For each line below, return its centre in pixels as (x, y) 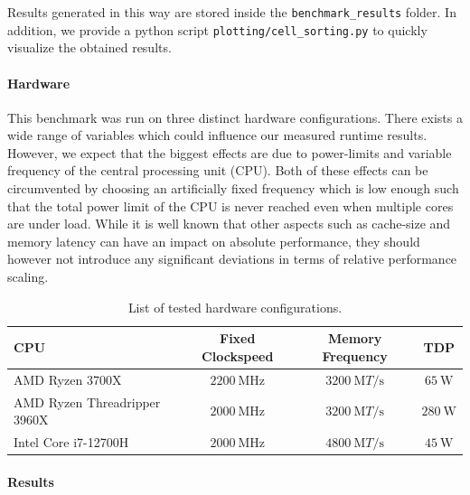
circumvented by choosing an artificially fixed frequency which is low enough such (233, 188)
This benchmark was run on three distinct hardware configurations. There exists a (235, 117)
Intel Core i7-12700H (71, 441)
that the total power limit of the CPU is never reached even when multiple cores (230, 205)
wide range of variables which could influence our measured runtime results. (217, 135)
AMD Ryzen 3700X (68, 379)
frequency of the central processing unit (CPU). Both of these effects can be (218, 170)
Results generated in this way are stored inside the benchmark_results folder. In (232, 12)
